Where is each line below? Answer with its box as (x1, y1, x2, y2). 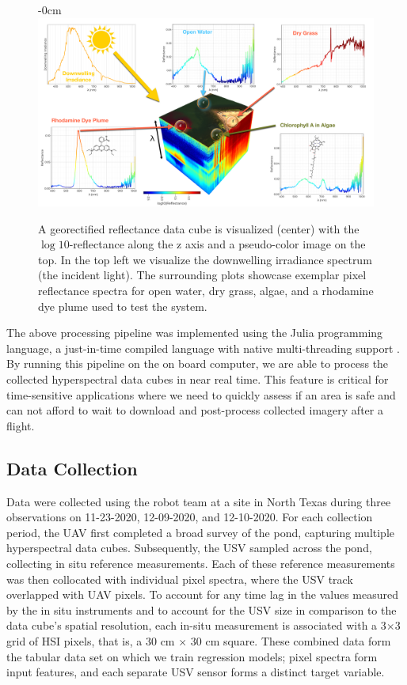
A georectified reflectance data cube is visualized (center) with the (38, 220, 359, 237)
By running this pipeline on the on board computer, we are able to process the (6, 355, 389, 372)
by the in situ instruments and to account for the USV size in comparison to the (6, 601, 397, 618)
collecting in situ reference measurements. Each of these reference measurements (6, 554, 395, 571)
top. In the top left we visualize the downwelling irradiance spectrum (38, 251, 372, 267)
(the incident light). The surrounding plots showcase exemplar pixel (38, 267, 367, 283)
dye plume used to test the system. (38, 297, 207, 314)
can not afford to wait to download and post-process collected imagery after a (6, 402, 383, 418)
